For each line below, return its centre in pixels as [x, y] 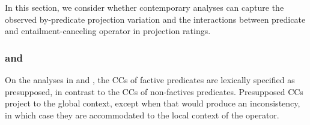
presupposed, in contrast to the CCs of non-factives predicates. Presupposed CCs [154, 91]
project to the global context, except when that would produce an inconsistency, [153, 103]
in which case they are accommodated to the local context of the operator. [142, 115]
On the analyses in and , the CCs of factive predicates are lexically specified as [150, 80]
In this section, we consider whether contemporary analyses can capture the [144, 7]
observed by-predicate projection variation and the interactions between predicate [155, 19]
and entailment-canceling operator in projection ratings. [108, 31]
